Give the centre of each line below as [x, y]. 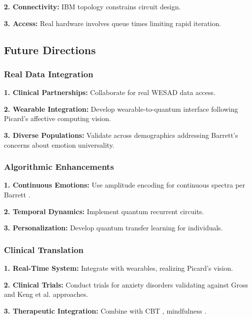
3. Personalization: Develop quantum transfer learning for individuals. [113, 228]
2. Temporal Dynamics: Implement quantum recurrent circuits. [104, 211]
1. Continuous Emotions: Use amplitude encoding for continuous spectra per [125, 185]
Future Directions [50, 49]
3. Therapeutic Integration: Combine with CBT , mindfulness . [105, 310]
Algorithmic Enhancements [59, 167]
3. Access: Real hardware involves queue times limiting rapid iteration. [113, 23]
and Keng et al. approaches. [46, 294]
